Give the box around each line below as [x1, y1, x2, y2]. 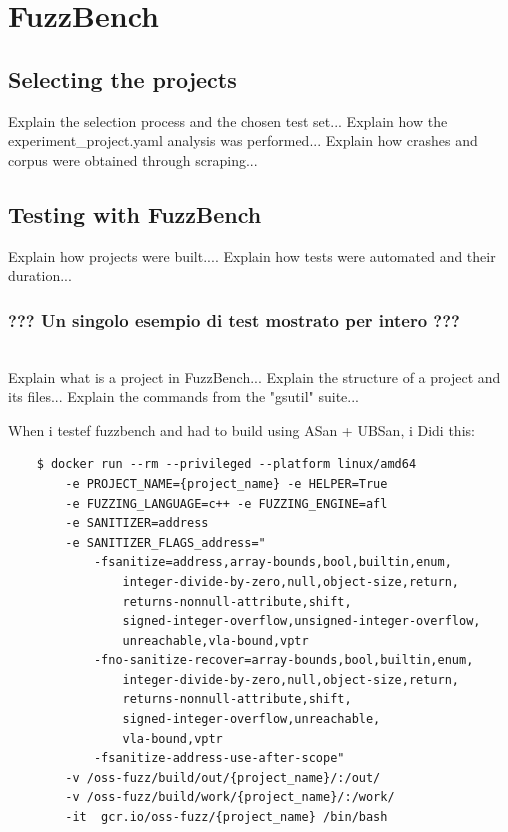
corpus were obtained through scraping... [8, 149, 258, 170]
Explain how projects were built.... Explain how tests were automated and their [8, 245, 496, 266]
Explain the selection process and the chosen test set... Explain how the [8, 110, 448, 131]
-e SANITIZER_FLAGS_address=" [65, 535, 266, 550]
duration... [8, 265, 72, 286]
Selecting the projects [8, 63, 237, 94]
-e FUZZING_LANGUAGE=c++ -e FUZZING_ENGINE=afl [65, 496, 388, 511]
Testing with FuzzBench [8, 198, 262, 229]
